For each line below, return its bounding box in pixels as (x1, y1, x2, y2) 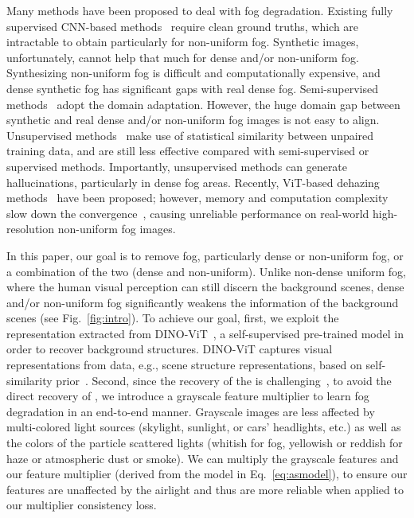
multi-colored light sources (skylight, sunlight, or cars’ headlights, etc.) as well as (6, 419, 401, 435)
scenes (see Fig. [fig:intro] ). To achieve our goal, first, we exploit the (6, 310, 339, 326)
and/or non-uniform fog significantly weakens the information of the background (6, 294, 399, 310)
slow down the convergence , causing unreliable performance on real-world (6, 204, 369, 221)
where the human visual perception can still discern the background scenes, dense (6, 278, 404, 295)
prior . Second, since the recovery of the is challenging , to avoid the (56, 372, 392, 388)
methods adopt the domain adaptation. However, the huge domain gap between (6, 95, 400, 112)
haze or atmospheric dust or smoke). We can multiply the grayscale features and (6, 450, 399, 466)
